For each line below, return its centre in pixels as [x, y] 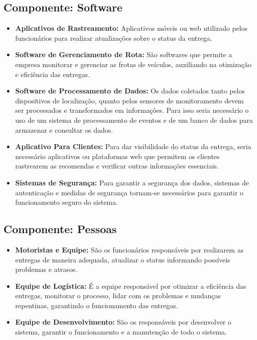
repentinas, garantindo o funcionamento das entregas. [96, 305]
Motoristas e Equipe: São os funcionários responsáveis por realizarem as [129, 249]
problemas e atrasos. [46, 269]
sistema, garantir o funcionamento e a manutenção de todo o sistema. [121, 332]
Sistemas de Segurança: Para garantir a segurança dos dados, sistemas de [132, 182]
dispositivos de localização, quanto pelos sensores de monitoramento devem [129, 100]
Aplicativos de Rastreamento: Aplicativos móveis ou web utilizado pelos [131, 28]
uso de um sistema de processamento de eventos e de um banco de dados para [134, 120]
